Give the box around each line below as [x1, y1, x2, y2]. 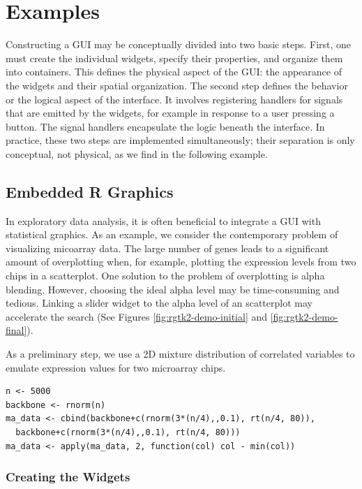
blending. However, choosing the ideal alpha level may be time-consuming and [6, 282, 340, 296]
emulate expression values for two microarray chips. [6, 360, 226, 374]
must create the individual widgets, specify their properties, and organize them [6, 50, 343, 65]
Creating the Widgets [6, 468, 130, 486]
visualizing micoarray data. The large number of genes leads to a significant [6, 240, 329, 255]
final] [6, 323, 27, 337]
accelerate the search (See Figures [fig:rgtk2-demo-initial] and [6, 309, 268, 323]
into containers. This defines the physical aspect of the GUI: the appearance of [6, 64, 342, 79]
